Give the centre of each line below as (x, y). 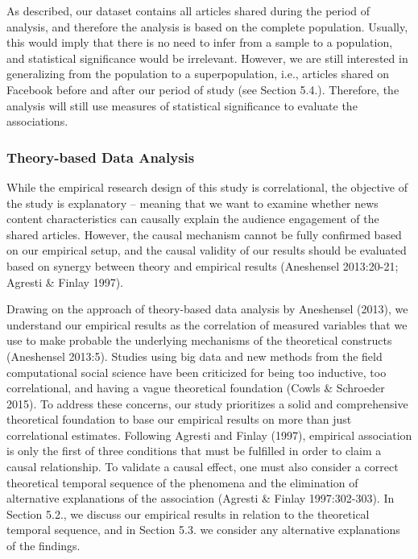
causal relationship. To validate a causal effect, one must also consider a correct (203, 467)
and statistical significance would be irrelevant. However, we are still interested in (207, 58)
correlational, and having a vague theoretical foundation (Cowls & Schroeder (196, 388)
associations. (37, 121)
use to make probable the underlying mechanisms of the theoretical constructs (199, 340)
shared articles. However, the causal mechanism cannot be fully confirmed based (204, 234)
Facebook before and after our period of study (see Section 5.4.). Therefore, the (203, 89)
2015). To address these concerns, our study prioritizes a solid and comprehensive (207, 403)
